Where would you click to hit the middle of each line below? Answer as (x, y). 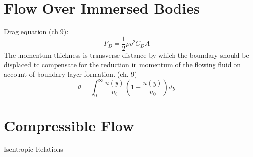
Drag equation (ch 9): (36, 31)
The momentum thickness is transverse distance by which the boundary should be (126, 55)
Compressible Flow (69, 126)
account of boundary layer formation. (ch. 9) (70, 74)
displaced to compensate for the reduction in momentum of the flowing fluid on (122, 64)
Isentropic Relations (34, 148)
